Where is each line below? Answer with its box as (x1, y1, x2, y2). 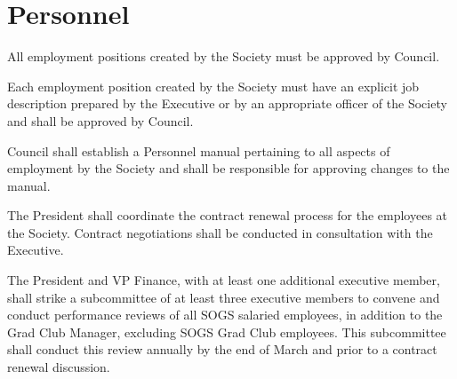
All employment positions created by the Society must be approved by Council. (7, 47, 440, 66)
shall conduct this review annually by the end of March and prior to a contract (7, 340, 437, 359)
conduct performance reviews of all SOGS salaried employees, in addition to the (7, 305, 443, 324)
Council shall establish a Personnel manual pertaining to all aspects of (7, 141, 390, 160)
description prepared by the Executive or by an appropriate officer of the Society (7, 94, 447, 113)
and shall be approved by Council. (7, 111, 194, 130)
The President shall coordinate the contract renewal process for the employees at (7, 206, 448, 225)
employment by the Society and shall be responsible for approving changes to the (7, 159, 450, 178)
